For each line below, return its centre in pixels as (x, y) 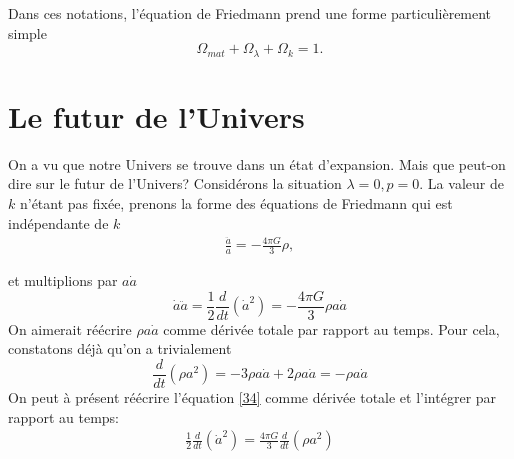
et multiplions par (63, 280)
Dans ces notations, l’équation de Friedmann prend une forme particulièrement (250, 13)
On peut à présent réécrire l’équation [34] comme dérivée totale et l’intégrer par (252, 396)
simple (27, 32)
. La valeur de (461, 183)
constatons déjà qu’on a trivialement (120, 348)
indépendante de (58, 222)
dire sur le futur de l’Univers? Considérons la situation (175, 183)
